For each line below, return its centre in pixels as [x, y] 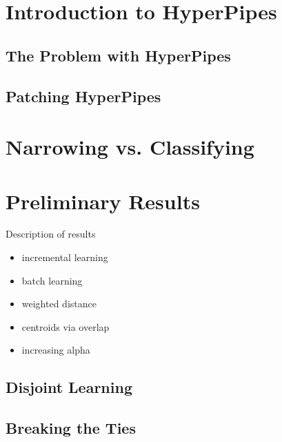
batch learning [52, 280]
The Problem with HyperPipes [118, 55]
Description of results [51, 234]
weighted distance [59, 304]
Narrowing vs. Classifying [130, 147]
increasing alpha [56, 350]
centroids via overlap [66, 326]
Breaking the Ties [71, 428]
